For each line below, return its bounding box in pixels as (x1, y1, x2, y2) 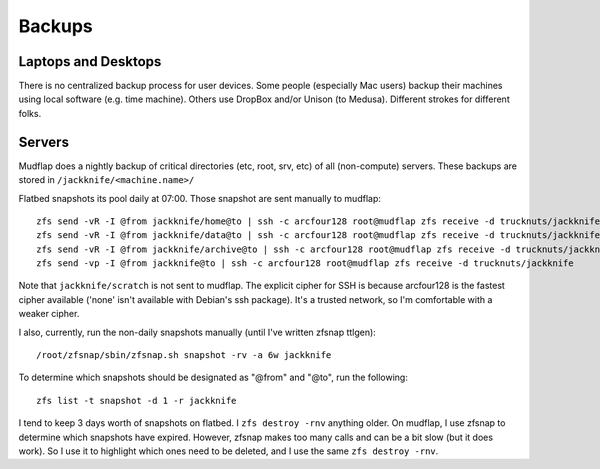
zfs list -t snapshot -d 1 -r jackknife (36, 395, 237, 406)
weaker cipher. (18, 308, 80, 320)
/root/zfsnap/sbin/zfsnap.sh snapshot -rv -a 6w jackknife (36, 350, 332, 361)
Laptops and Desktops (18, 53, 162, 70)
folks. (18, 107, 42, 119)
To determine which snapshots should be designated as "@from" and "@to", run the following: (18, 371, 409, 384)
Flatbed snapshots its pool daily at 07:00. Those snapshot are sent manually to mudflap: (18, 192, 382, 204)
